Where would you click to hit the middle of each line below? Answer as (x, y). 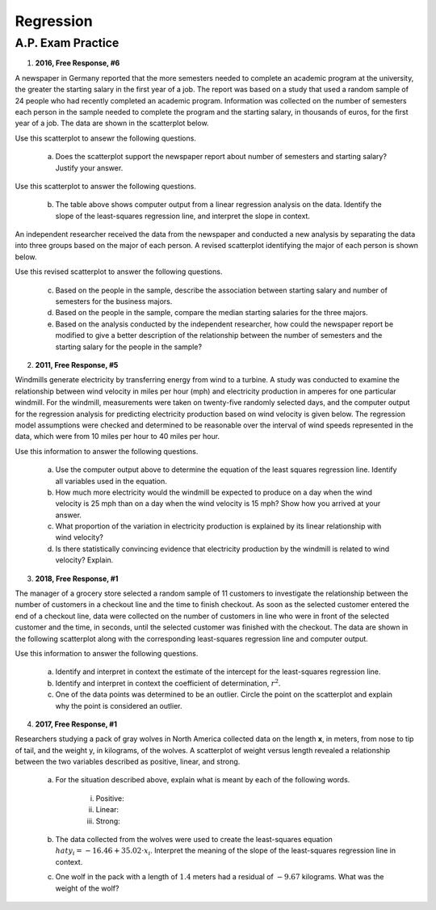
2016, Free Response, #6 (78, 63)
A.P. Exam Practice (67, 43)
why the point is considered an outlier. (119, 706)
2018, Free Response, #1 (77, 579)
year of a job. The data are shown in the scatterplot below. (112, 123)
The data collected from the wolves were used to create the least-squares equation (194, 840)
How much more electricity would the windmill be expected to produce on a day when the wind (214, 492)
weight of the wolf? (87, 888)
